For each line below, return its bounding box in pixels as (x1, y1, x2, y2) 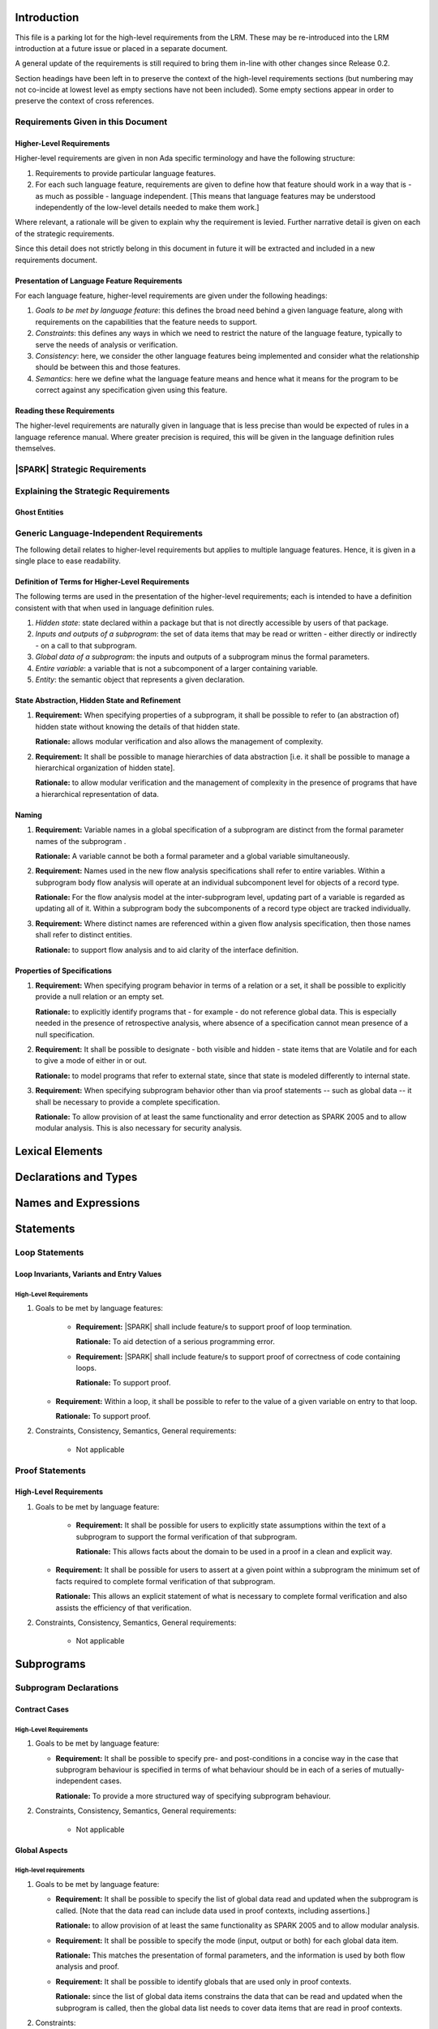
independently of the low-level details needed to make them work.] (35, 202, 260, 212)
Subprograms (15, 1657, 86, 1671)
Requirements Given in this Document (15, 116, 168, 127)
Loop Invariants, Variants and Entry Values (15, 1269, 162, 1278)
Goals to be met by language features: (35, 1303, 164, 1313)
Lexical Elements (15, 1144, 103, 1158)
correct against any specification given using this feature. (35, 386, 228, 395)
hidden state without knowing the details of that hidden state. (35, 722, 241, 731)
